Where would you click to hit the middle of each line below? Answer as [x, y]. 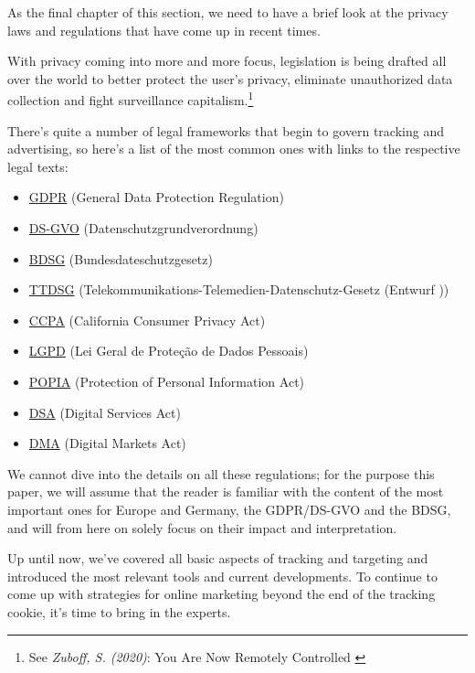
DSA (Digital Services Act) [105, 412]
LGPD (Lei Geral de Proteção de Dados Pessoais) [169, 351]
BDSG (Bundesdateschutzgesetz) [121, 258]
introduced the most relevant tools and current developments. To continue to [222, 576]
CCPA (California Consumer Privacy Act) [147, 320]
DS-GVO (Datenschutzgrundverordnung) [143, 228]
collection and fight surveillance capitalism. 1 [131, 99]
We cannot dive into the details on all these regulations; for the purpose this [221, 473]
